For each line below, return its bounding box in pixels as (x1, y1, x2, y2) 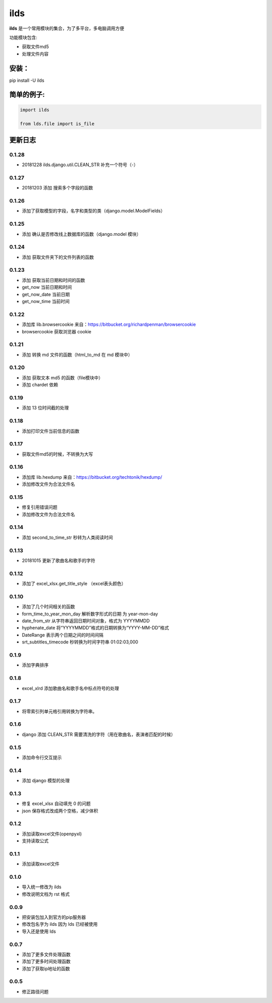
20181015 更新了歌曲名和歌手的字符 (22, 558, 96, 563)
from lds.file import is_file (20, 121, 95, 127)
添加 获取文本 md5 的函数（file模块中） (22, 374, 103, 381)
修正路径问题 (22, 988, 49, 994)
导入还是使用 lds (22, 928, 56, 934)
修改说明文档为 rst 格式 (22, 891, 70, 897)
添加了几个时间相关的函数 (22, 604, 75, 610)
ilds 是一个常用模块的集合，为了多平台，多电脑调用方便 (9, 25, 124, 31)
